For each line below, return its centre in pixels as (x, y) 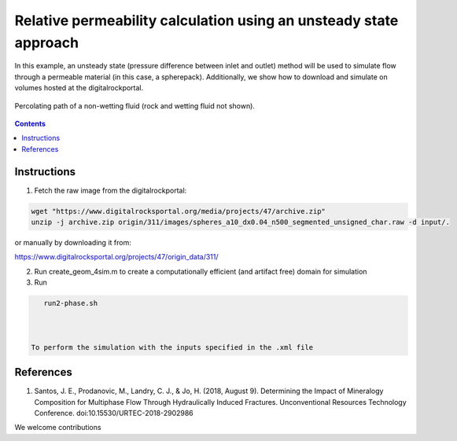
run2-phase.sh (71, 303)
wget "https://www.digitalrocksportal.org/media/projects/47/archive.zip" (179, 211)
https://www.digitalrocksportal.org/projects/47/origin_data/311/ (117, 257)
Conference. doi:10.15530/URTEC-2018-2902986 (114, 413)
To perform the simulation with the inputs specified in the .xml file (172, 347)
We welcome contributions (58, 428)
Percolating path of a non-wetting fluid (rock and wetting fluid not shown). (135, 105)
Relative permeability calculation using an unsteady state (206, 20)
